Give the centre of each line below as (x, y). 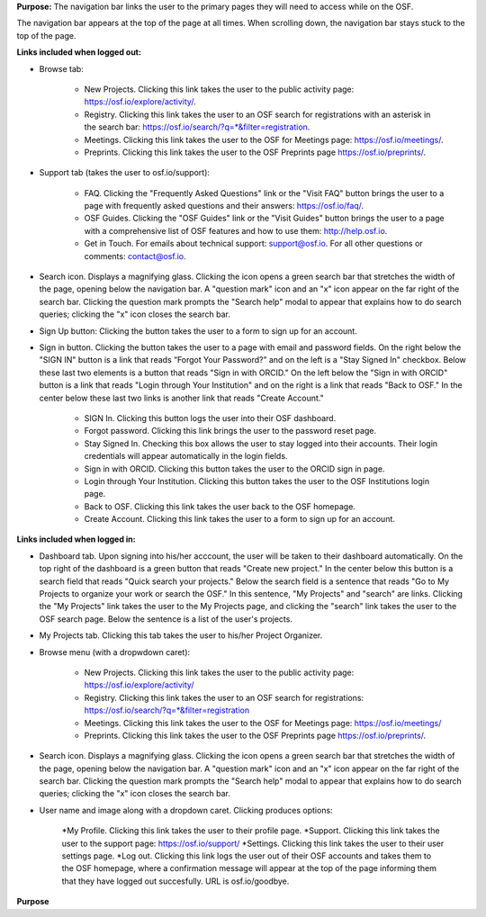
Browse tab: (62, 68)
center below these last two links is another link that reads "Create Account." (181, 398)
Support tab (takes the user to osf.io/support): (125, 173)
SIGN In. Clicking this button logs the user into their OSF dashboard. (210, 418)
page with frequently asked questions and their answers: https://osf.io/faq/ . (224, 206)
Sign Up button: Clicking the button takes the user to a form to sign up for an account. (198, 331)
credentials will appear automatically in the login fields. (186, 456)
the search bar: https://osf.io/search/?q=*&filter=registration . (197, 127)
